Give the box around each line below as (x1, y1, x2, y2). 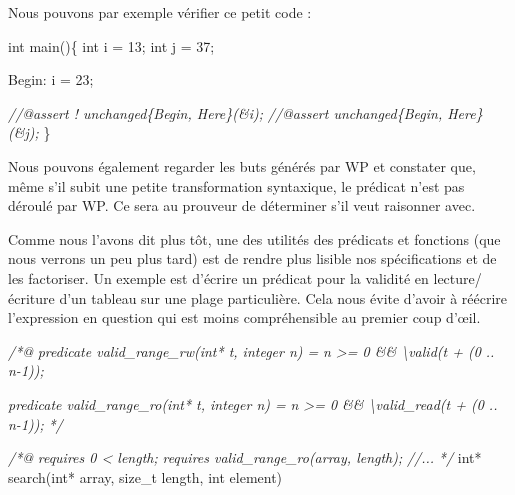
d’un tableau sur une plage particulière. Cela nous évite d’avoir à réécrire (59, 287, 508, 308)
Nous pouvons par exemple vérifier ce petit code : (8, 2, 312, 22)
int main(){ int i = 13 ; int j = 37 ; (8, 35, 215, 56)
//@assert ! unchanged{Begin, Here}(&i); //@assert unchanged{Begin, (8, 102, 443, 123)
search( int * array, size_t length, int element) (8, 466, 283, 487)
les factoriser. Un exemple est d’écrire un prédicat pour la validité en (8, 267, 429, 288)
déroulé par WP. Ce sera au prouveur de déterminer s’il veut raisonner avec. (8, 195, 476, 216)
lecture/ (433, 267, 482, 288)
